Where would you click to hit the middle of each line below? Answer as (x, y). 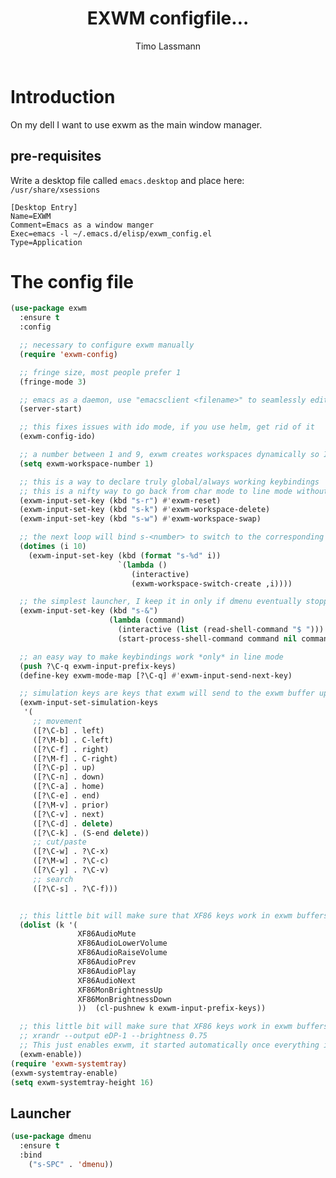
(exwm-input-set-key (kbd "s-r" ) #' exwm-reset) (120, 500)
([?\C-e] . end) (66, 796)
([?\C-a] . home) (68, 787)
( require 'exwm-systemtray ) (69, 1063)
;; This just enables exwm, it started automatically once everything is (176, 1045)
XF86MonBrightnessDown (124, 999)
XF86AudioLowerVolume (122, 943)
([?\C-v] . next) (68, 814)
